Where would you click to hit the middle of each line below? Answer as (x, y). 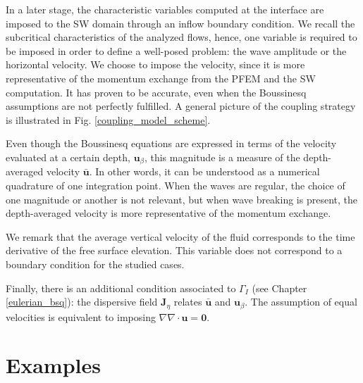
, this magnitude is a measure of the (222, 157)
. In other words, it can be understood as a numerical (204, 171)
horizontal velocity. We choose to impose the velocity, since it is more (155, 64)
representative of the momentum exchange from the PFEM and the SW (161, 78)
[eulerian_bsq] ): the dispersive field (82, 302)
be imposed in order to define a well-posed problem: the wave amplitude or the (176, 50)
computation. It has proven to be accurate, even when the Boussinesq (156, 92)
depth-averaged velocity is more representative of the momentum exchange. (168, 213)
